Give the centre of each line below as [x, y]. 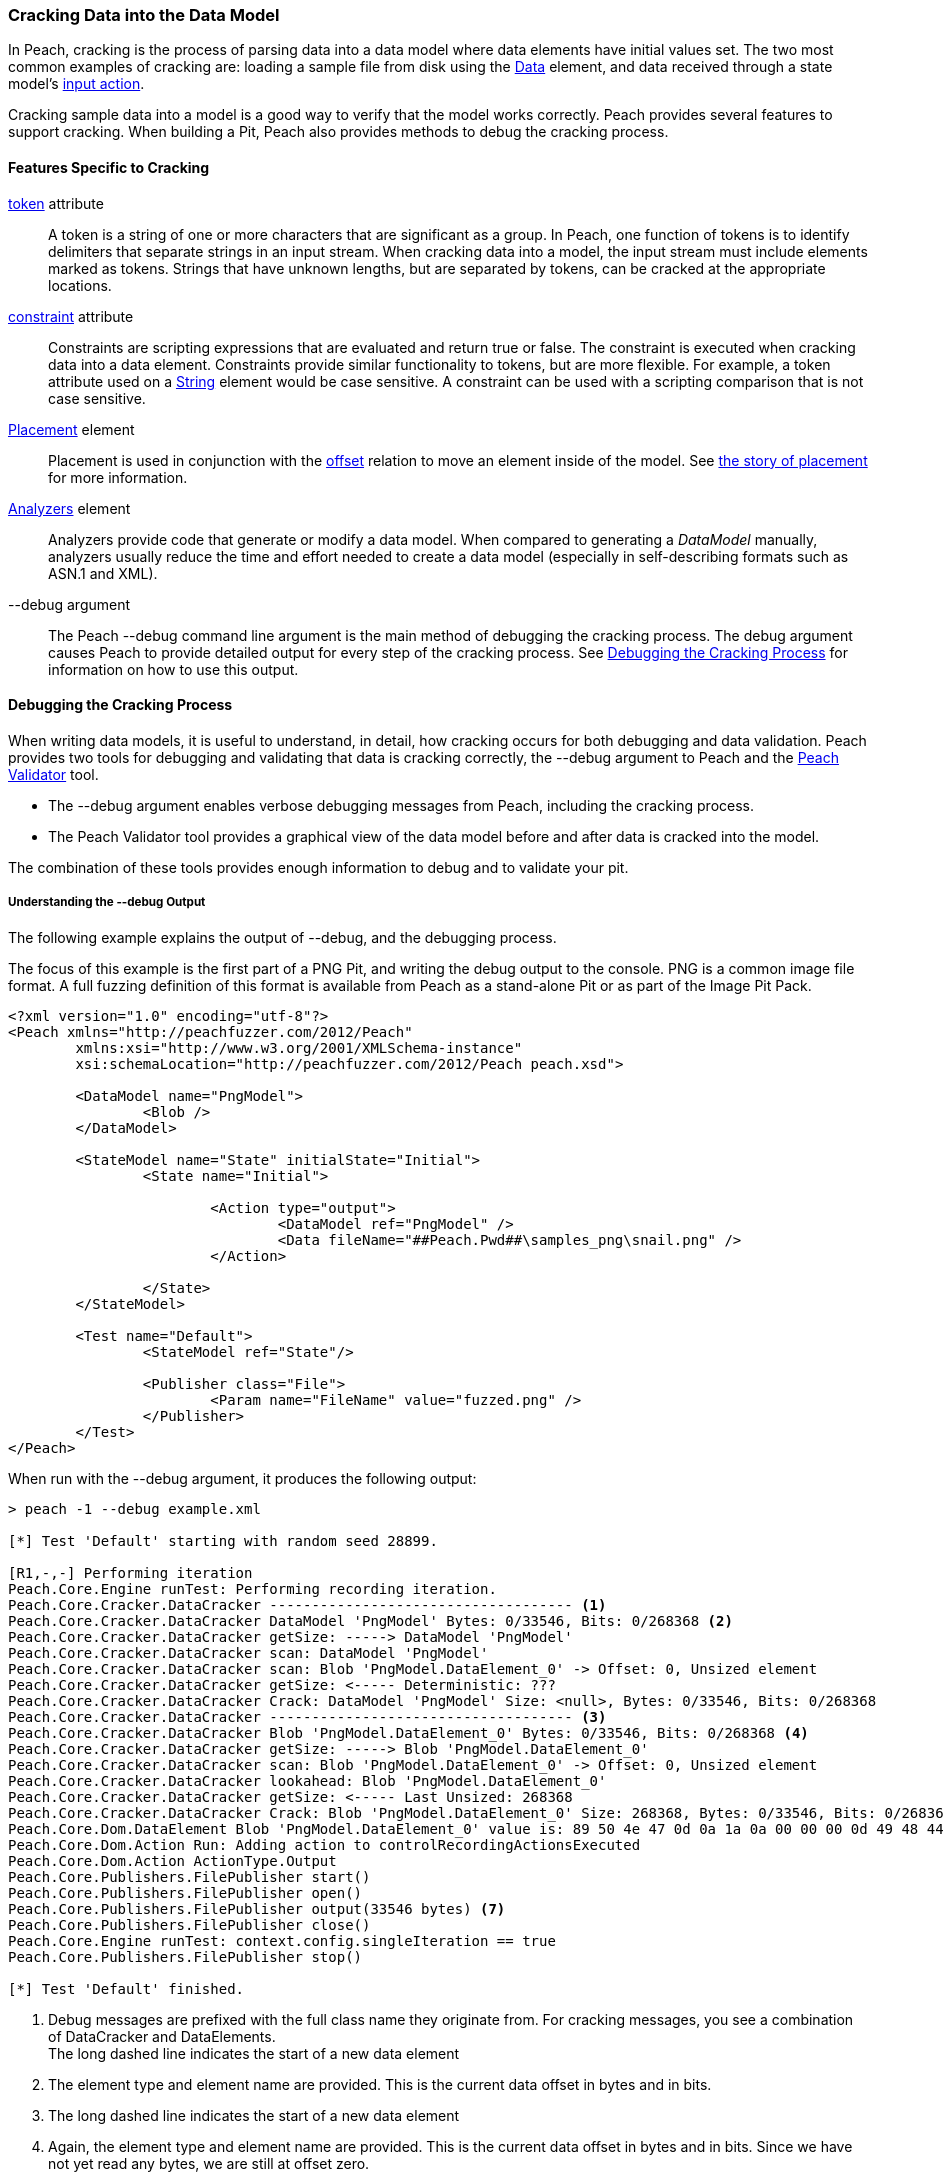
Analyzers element [69, 508]
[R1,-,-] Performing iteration [130, 1572]
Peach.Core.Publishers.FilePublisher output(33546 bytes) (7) [257, 1908]
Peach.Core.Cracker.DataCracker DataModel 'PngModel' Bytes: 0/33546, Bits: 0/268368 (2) [370, 1620]
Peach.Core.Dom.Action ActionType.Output [172, 1860]
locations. [80, 285]
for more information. [118, 477]
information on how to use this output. [173, 669]
